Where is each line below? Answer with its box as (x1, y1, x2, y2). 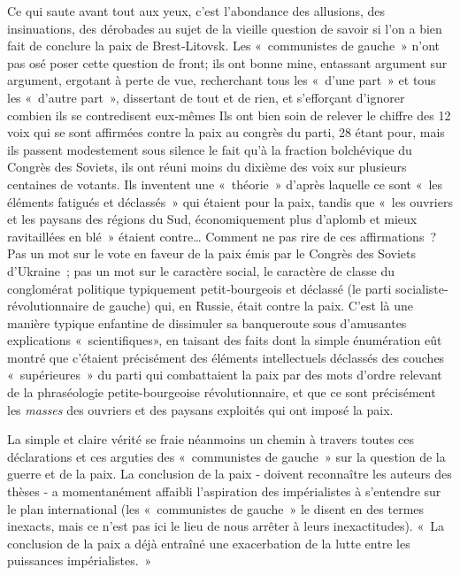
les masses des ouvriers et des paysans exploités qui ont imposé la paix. (7, 400, 394, 418)
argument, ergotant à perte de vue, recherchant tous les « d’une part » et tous (7, 71, 436, 89)
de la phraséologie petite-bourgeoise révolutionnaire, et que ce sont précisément (7, 383, 436, 402)
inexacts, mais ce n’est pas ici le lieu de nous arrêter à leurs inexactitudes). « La (7, 517, 444, 535)
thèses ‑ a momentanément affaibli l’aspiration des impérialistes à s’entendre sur (7, 482, 441, 501)
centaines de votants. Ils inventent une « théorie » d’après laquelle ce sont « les (7, 174, 443, 193)
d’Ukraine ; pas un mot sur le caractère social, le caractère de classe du (7, 261, 395, 280)
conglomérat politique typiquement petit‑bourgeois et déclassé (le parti (7, 279, 392, 297)
